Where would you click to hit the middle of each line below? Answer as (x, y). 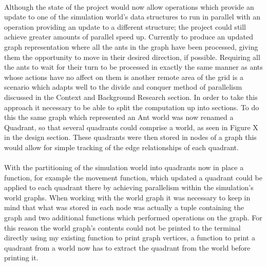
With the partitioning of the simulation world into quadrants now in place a (124, 167)
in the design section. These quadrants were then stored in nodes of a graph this (130, 137)
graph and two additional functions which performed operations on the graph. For (133, 218)
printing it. (21, 258)
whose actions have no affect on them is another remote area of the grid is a (124, 77)
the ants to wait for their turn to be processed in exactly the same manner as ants (133, 67)
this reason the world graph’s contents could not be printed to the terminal (122, 227)
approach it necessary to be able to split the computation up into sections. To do (132, 107)
